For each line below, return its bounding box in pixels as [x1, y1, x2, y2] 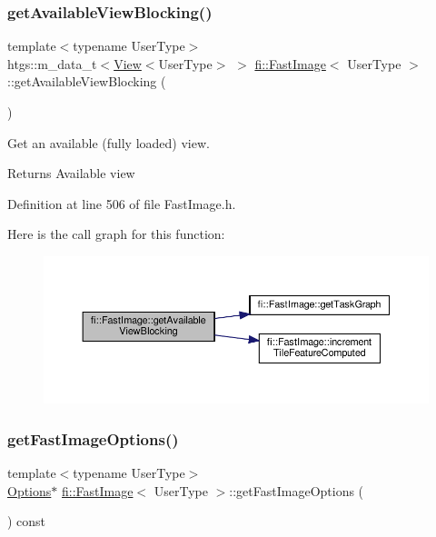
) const [7, 512, 46, 531]
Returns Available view [7, 164, 135, 183]
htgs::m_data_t [7, 54, 97, 73]
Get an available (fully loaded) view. [7, 133, 210, 152]
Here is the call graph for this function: [7, 224, 225, 244]
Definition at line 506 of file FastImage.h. [7, 194, 236, 213]
